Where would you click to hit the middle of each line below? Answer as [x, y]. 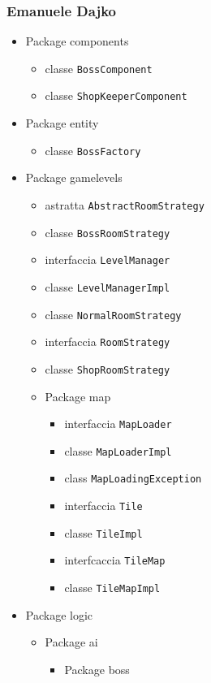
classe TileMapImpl [112, 588]
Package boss [97, 669]
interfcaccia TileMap [115, 560]
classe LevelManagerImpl [108, 286]
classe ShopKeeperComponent [116, 95]
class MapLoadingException [133, 478]
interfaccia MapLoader [118, 424]
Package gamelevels [74, 177]
